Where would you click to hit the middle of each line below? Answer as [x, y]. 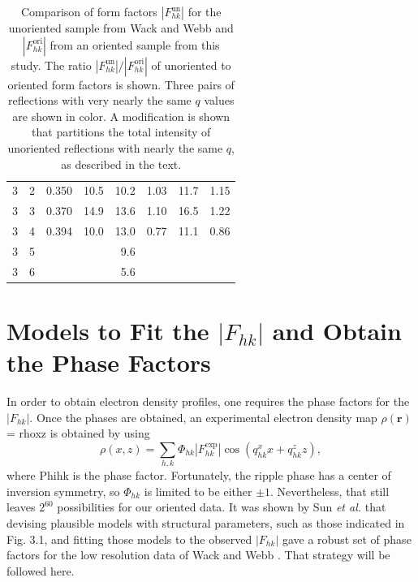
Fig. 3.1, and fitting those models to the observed [129, 539]
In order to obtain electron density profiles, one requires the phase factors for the [208, 401]
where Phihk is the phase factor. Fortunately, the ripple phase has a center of [199, 475]
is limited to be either [198, 491]
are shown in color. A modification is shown [121, 116]
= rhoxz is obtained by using [78, 433]
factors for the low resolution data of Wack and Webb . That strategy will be [198, 555]
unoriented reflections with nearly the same [115, 147]
